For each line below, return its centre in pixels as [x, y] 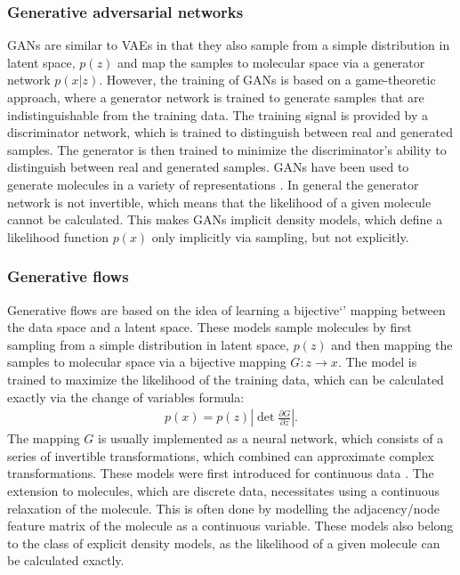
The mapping [44, 438]
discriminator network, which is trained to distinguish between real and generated [230, 132]
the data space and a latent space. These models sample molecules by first [210, 327]
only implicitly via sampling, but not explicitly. [280, 236]
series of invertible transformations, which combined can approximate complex [221, 455]
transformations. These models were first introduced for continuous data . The [221, 473]
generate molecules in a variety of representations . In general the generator [213, 184]
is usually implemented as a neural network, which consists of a [271, 438]
